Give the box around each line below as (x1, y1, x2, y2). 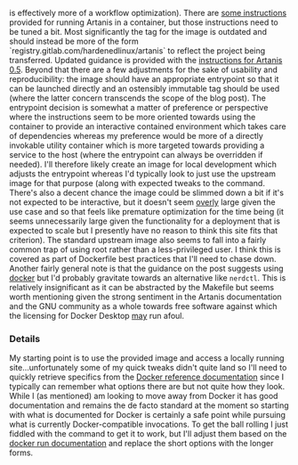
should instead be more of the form (9, 36, 140, 46)
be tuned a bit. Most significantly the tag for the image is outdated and (9, 27, 268, 37)
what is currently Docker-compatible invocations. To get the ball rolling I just (9, 419, 289, 430)
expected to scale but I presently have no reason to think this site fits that (9, 225, 278, 235)
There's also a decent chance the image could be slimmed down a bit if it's (9, 187, 285, 198)
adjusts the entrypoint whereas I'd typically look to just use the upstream (9, 168, 276, 179)
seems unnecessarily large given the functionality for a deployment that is (9, 216, 280, 226)
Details (9, 332, 41, 345)
